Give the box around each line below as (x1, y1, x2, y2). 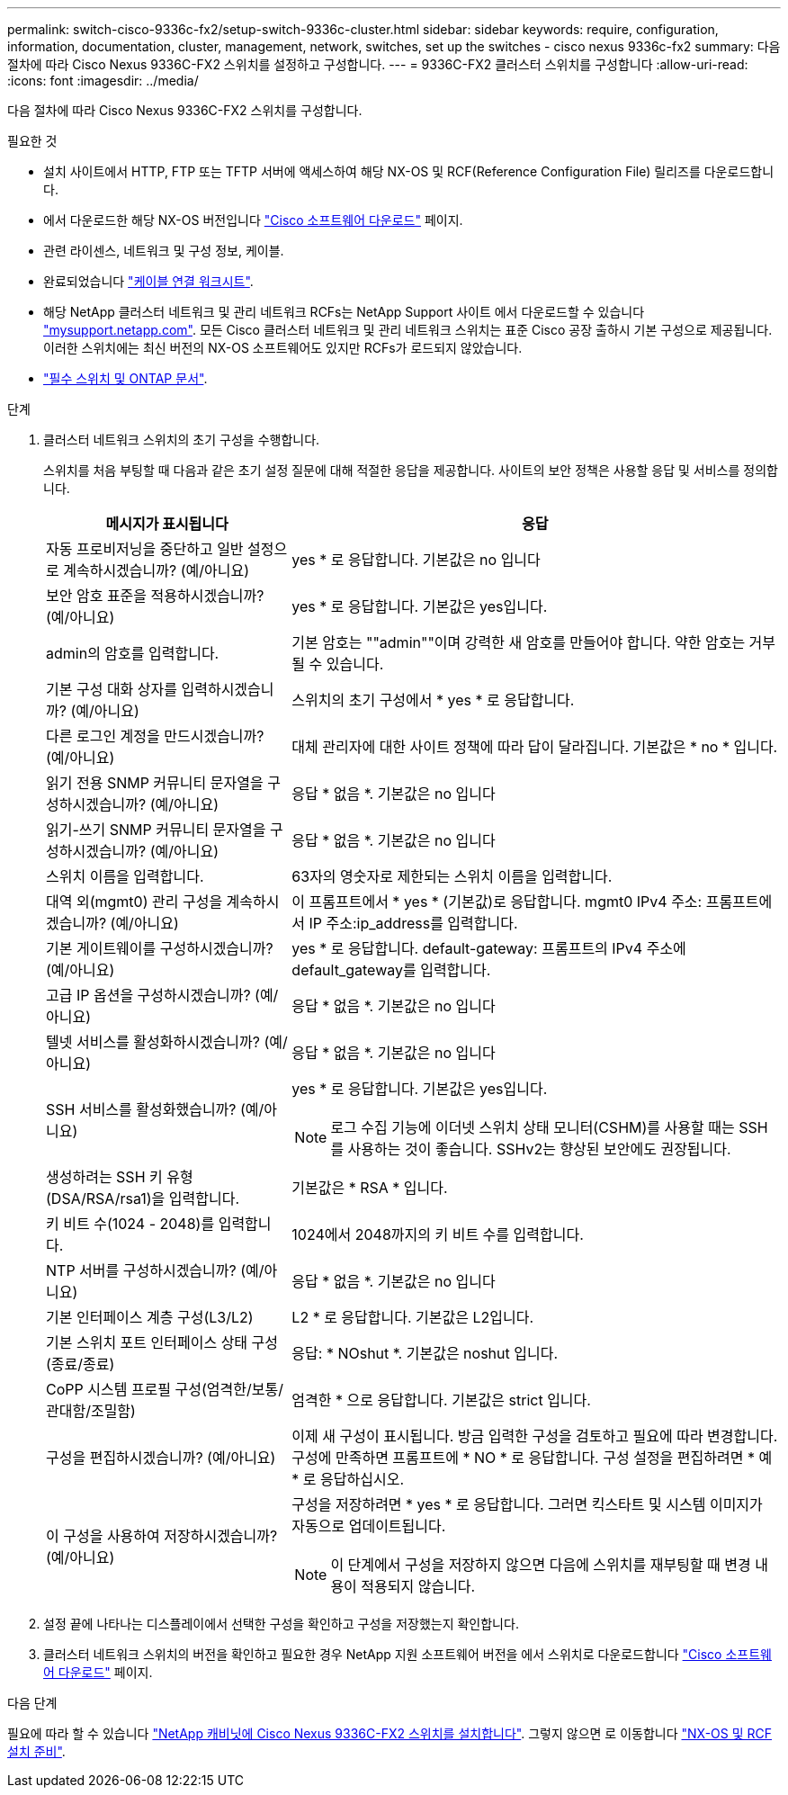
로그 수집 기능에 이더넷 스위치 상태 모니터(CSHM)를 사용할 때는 (330, 1118, 735, 1136)
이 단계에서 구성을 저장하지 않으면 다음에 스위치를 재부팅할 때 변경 (330, 1556, 751, 1574)
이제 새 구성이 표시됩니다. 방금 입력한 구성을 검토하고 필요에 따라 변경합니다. (291, 1427, 778, 1445)
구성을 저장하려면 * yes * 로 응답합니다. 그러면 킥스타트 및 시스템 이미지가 (291, 1495, 763, 1513)
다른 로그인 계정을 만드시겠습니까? (46, 727, 264, 745)
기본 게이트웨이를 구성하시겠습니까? (46, 939, 273, 957)
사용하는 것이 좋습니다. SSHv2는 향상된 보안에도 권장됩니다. (347, 1140, 731, 1158)
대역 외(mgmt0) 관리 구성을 (46, 893, 223, 911)
